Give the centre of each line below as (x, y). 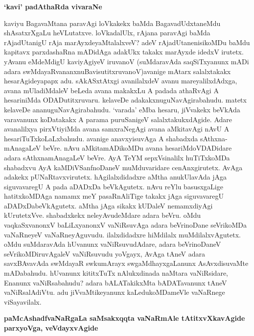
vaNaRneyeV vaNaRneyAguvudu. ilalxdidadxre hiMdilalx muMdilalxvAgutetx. (122, 234)
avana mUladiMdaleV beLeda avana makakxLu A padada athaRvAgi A (111, 90)
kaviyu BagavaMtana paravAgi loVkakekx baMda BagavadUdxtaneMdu (112, 23)
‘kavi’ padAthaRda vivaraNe (53, 6)
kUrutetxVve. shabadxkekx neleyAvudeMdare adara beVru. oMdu (103, 215)
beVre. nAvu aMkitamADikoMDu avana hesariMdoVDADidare (137, 148)
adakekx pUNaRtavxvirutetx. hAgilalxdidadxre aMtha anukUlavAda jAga (115, 177)
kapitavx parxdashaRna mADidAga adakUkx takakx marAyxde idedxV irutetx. (124, 52)
